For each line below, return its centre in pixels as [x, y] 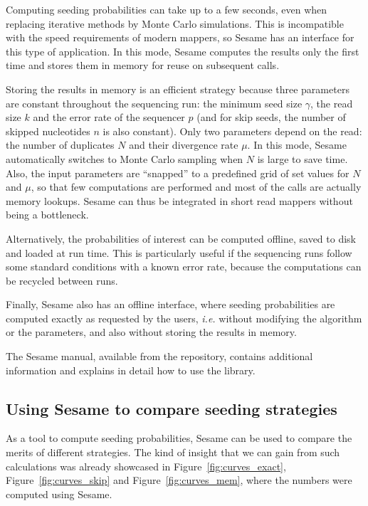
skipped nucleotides [48, 131]
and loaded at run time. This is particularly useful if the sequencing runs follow [179, 252]
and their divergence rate [184, 145]
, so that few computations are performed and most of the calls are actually [196, 187]
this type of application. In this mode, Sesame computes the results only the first [183, 51]
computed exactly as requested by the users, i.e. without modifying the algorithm [184, 318]
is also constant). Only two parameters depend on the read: [232, 131]
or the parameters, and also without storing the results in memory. [151, 332]
